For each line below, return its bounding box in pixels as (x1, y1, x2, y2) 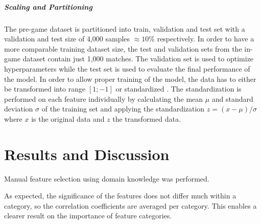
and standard (211, 93, 253, 104)
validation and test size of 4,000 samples (4, 33, 130, 44)
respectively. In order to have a (157, 33, 254, 44)
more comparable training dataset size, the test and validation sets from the (4, 43, 242, 54)
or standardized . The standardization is (115, 83, 242, 94)
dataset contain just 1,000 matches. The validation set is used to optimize (22, 53, 254, 64)
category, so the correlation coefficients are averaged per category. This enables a (4, 200, 257, 211)
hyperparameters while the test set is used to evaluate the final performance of (4, 63, 250, 74)
